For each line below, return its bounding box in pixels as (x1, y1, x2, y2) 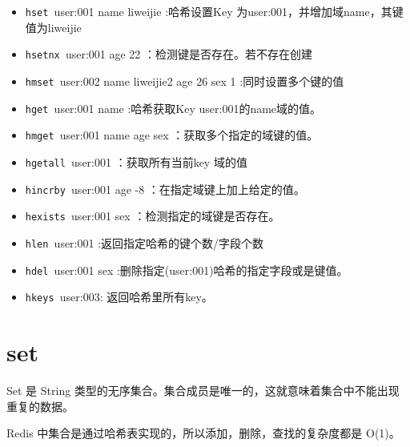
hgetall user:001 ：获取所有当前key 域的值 (25, 153, 247, 170)
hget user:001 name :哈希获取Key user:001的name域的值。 (25, 99, 322, 116)
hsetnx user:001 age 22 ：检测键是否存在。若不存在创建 (25, 46, 313, 62)
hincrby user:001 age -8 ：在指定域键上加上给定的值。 (25, 180, 305, 197)
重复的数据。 (6, 397, 74, 414)
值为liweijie (25, 18, 82, 35)
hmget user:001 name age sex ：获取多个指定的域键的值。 (25, 127, 319, 143)
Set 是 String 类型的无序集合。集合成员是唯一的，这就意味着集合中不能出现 (6, 381, 400, 398)
